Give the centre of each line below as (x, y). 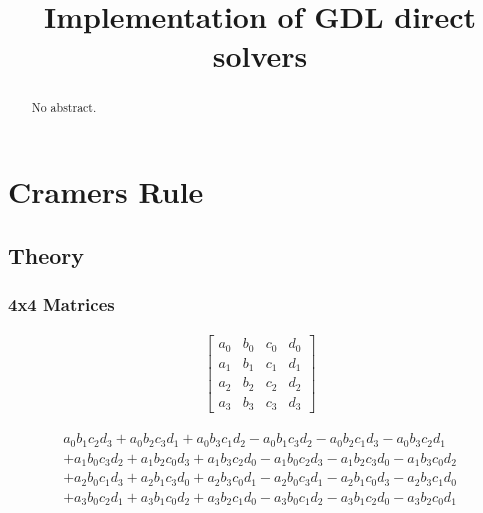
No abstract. (64, 107)
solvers (260, 55)
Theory (46, 254)
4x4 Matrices (61, 303)
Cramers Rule (106, 191)
